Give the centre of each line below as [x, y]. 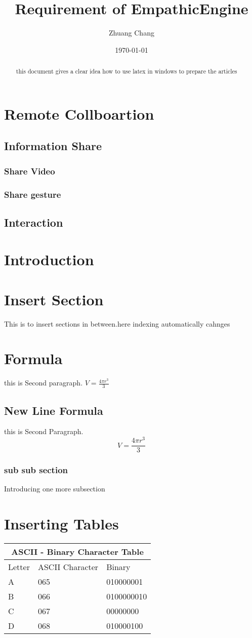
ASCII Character [68, 567]
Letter [19, 567]
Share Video [30, 171]
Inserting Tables [61, 524]
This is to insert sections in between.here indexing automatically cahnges [117, 323]
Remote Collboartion [79, 113]
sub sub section [36, 470]
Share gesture [33, 194]
